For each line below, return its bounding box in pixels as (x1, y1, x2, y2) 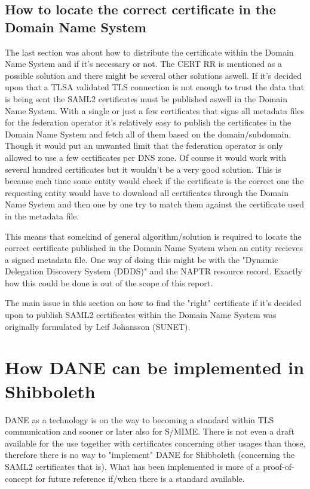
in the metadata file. (5, 209, 79, 222)
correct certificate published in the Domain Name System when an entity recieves (5, 242, 303, 254)
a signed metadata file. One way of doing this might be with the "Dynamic (5, 253, 278, 265)
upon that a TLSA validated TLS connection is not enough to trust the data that (5, 81, 305, 93)
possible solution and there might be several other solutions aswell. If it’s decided (5, 69, 302, 81)
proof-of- (263, 460, 294, 472)
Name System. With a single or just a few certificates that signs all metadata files (5, 104, 305, 117)
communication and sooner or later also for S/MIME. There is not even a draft (5, 425, 294, 438)
